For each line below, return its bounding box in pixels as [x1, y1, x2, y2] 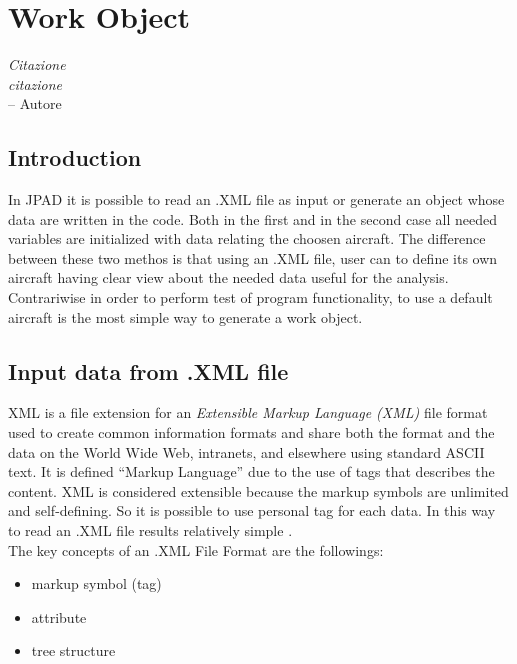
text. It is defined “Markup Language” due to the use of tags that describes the [8, 461, 495, 482]
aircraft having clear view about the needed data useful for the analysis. [8, 267, 449, 288]
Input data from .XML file [8, 355, 289, 386]
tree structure [31, 640, 116, 661]
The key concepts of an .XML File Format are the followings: [8, 539, 384, 560]
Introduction [8, 142, 142, 173]
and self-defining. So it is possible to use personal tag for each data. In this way [8, 500, 496, 521]
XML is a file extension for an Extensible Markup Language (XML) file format [8, 402, 488, 423]
